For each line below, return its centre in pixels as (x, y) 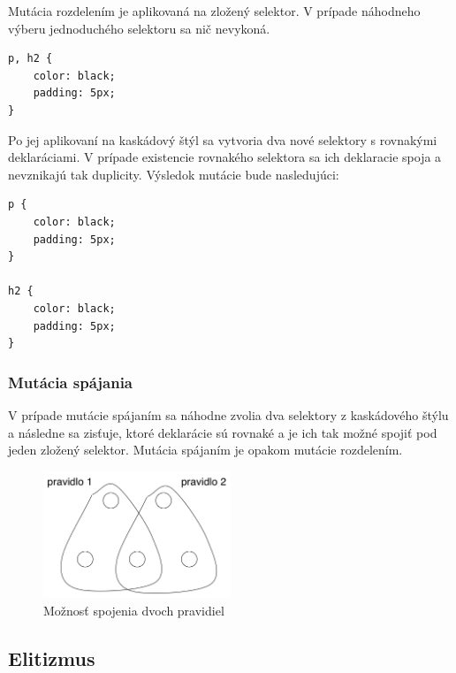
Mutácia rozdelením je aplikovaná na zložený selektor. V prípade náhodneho (214, 11)
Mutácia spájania (71, 382)
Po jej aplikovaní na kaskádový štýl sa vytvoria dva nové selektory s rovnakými (223, 139)
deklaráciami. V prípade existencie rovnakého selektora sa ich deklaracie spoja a (225, 157)
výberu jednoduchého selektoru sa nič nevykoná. (139, 28)
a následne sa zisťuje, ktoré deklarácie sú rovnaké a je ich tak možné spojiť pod (223, 432)
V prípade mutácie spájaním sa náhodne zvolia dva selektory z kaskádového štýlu (228, 414)
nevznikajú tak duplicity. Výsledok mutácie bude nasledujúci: (174, 174)
